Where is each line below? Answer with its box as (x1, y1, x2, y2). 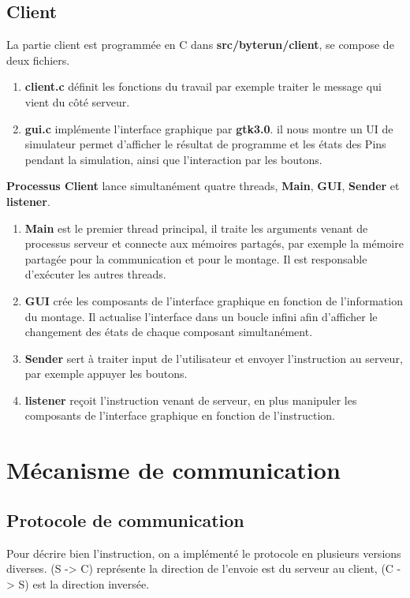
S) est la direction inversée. (18, 575, 150, 592)
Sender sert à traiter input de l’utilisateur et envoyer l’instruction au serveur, (24, 349, 403, 366)
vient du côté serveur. (24, 93, 130, 110)
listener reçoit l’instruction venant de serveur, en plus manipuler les (24, 391, 357, 408)
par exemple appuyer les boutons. (24, 365, 188, 382)
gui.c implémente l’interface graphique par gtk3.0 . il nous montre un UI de (24, 120, 393, 136)
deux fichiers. (6, 51, 70, 68)
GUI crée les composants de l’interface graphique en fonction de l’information (24, 292, 403, 308)
